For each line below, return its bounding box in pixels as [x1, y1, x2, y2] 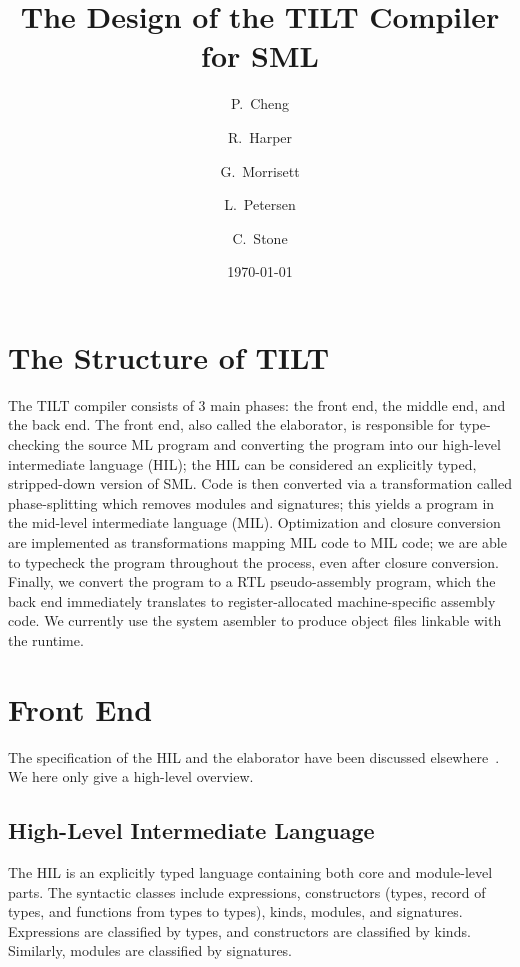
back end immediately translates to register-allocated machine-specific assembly [8, 590, 496, 611]
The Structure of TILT [8, 336, 330, 377]
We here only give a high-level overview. [8, 766, 254, 787]
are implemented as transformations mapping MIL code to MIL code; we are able [8, 531, 507, 552]
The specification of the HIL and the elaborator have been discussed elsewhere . [8, 746, 500, 767]
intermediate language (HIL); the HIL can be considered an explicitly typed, [8, 453, 477, 474]
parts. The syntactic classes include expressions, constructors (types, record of [8, 881, 486, 902]
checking [8, 434, 60, 454]
